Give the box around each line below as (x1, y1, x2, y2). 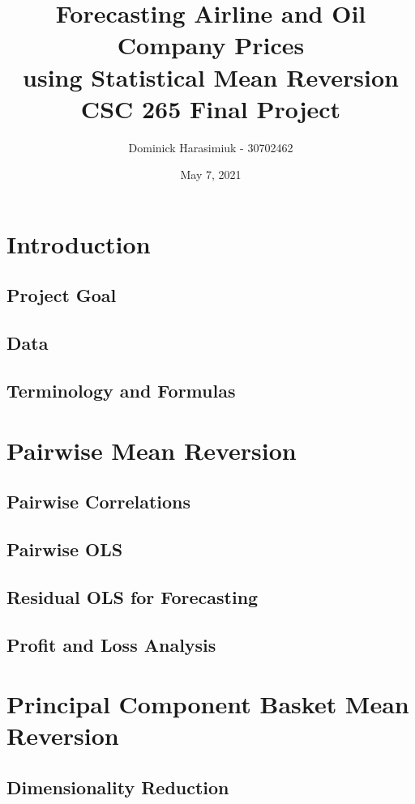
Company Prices (117, 28, 305, 62)
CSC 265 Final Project (80, 91, 341, 125)
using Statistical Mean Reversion (23, 60, 399, 93)
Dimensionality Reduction (6, 774, 229, 799)
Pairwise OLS (6, 536, 123, 561)
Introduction (6, 227, 151, 260)
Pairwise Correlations (6, 489, 191, 514)
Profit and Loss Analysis (6, 632, 216, 657)
